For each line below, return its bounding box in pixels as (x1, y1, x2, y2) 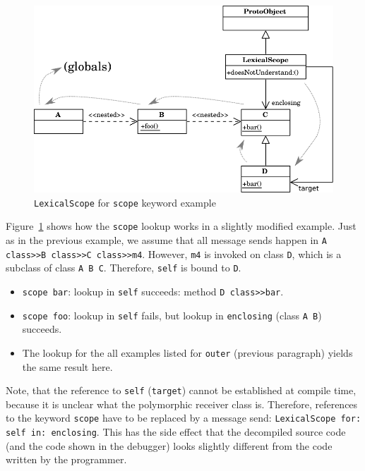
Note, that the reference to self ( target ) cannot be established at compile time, (6, 383, 357, 398)
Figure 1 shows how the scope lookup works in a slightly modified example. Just (6, 219, 357, 233)
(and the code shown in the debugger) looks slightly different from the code (6, 438, 333, 453)
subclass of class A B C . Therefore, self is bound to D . (6, 260, 241, 275)
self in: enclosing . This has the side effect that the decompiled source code (6, 424, 346, 439)
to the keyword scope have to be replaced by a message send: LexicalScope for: (6, 410, 361, 425)
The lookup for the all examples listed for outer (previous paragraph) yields (22, 345, 353, 360)
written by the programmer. (6, 452, 127, 467)
